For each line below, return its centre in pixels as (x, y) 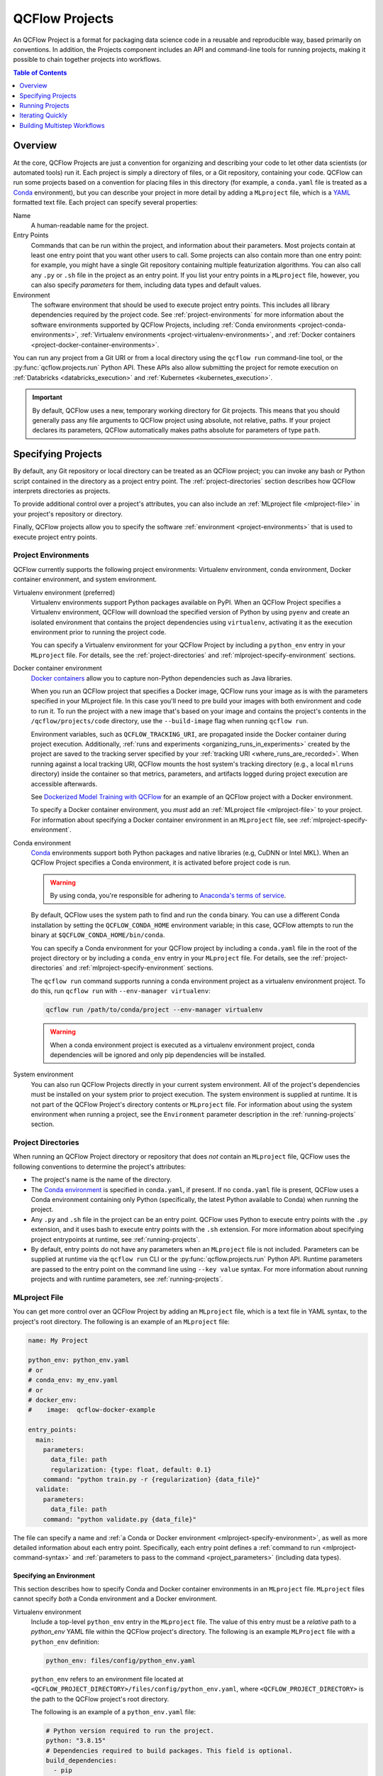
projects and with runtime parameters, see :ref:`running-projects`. (127, 1279)
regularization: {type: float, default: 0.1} (131, 1469)
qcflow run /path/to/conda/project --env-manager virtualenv (154, 1010)
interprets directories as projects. (62, 491)
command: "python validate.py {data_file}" (120, 1519)
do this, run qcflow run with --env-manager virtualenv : (121, 991)
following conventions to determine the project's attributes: (100, 1166)
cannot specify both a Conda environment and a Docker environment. (115, 1599)
